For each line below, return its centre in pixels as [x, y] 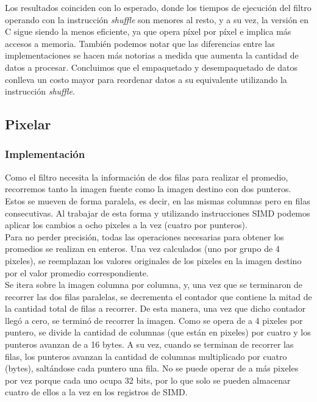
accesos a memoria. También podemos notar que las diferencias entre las [140, 43]
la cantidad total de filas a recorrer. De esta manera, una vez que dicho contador [155, 308]
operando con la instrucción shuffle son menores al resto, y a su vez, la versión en [157, 19]
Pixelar [28, 124]
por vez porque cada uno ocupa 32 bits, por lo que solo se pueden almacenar [148, 380]
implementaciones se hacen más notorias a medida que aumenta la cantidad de [152, 55]
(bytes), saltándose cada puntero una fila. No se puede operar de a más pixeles [152, 368]
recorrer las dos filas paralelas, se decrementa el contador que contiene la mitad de [158, 296]
